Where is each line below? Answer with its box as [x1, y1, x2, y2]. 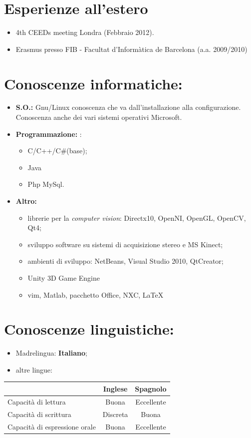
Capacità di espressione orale [7, 421, 96, 432]
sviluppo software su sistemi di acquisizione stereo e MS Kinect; [27, 239, 223, 249]
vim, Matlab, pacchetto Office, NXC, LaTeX [27, 289, 164, 300]
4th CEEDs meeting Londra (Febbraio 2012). [15, 27, 154, 37]
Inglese [103, 383, 128, 394]
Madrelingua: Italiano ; [15, 348, 87, 358]
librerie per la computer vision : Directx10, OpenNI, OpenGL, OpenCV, [27, 212, 246, 223]
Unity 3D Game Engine [27, 272, 100, 283]
